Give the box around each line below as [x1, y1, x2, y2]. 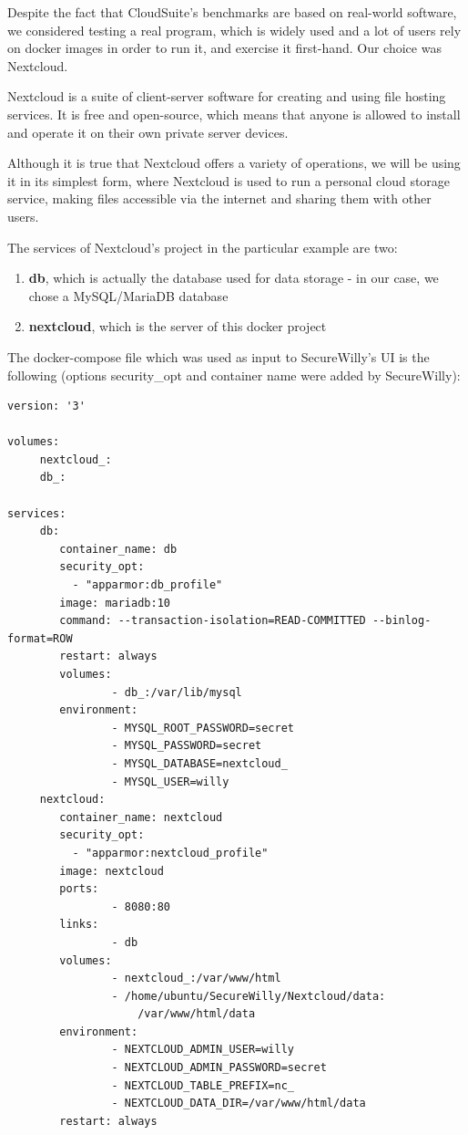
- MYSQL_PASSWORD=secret [111, 739, 262, 753]
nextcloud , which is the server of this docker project [28, 317, 327, 336]
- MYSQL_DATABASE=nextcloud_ [111, 756, 288, 770]
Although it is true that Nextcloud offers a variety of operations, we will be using [7, 153, 461, 172]
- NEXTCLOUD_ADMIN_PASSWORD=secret [111, 1061, 327, 1075]
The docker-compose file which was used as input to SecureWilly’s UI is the [7, 347, 430, 366]
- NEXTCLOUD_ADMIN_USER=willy [111, 1043, 294, 1057]
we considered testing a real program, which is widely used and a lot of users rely [7, 20, 462, 39]
